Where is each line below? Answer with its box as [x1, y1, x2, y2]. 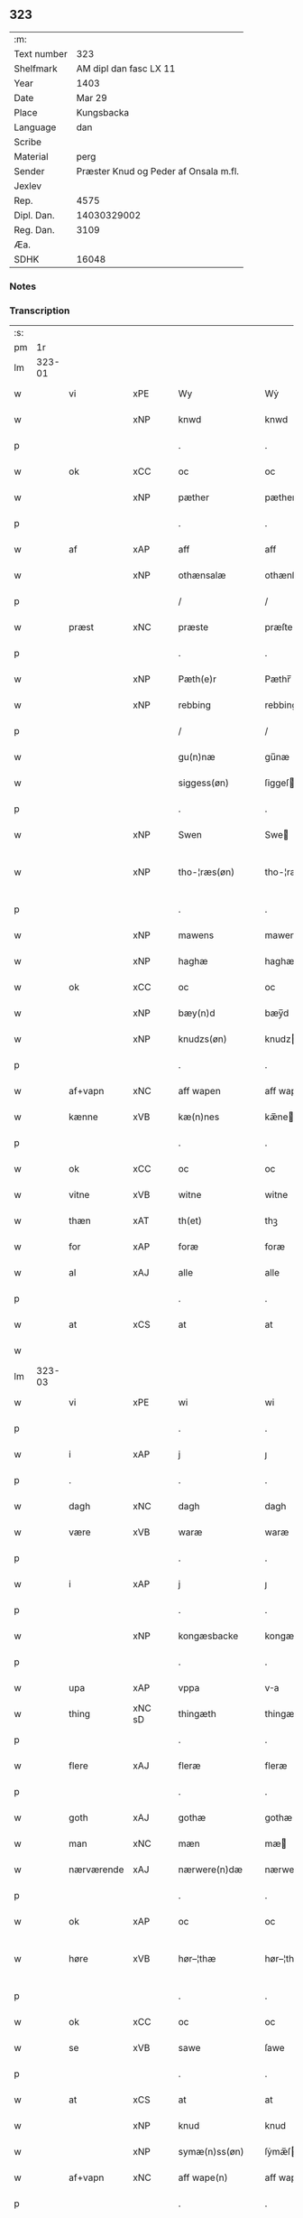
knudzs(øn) [178, 1033, 227, 1045]
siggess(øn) [178, 776, 230, 789]
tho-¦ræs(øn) [178, 866, 235, 878]
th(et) [178, 1214, 203, 1227]
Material [14, 150, 49, 162]
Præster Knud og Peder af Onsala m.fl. [76, 164, 240, 177]
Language [14, 121, 57, 134]
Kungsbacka [76, 106, 129, 118]
